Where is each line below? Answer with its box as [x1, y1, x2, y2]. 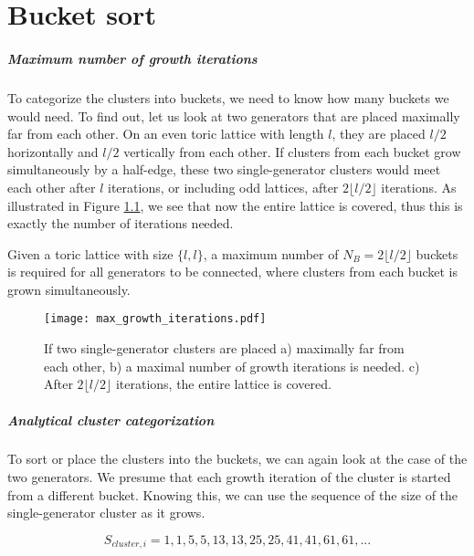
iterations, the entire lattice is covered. [115, 374, 332, 393]
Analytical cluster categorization [7, 410, 215, 429]
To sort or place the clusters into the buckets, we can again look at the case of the [7, 449, 468, 468]
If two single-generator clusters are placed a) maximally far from [44, 339, 405, 358]
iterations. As [381, 177, 457, 196]
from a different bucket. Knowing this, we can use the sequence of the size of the [7, 485, 458, 504]
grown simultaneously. [7, 279, 131, 299]
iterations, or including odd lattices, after [108, 177, 339, 196]
